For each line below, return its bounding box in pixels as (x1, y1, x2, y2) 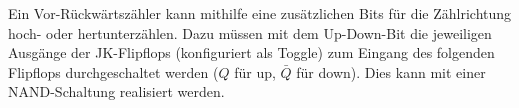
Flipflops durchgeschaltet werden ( (8, 61, 219, 82)
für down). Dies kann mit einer (296, 61, 486, 82)
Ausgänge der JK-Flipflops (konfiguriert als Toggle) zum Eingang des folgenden (8, 42, 495, 63)
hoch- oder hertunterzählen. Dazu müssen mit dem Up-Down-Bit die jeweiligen (8, 22, 492, 43)
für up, (234, 61, 276, 82)
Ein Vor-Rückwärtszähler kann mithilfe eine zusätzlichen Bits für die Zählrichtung (8, 3, 512, 23)
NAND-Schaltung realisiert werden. (8, 81, 225, 102)
